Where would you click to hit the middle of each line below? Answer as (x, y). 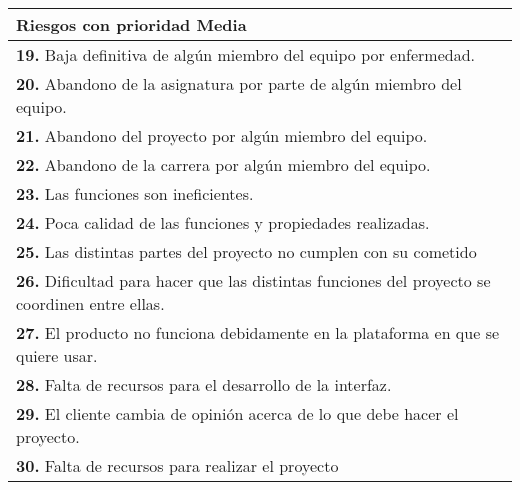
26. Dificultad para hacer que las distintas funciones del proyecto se (253, 280)
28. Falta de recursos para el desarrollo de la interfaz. (204, 384)
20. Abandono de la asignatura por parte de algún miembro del (239, 83)
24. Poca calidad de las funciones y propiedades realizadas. (223, 222)
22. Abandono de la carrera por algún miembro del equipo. (223, 164)
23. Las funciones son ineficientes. (135, 193)
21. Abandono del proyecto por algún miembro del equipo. (222, 135)
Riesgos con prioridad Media (131, 24)
